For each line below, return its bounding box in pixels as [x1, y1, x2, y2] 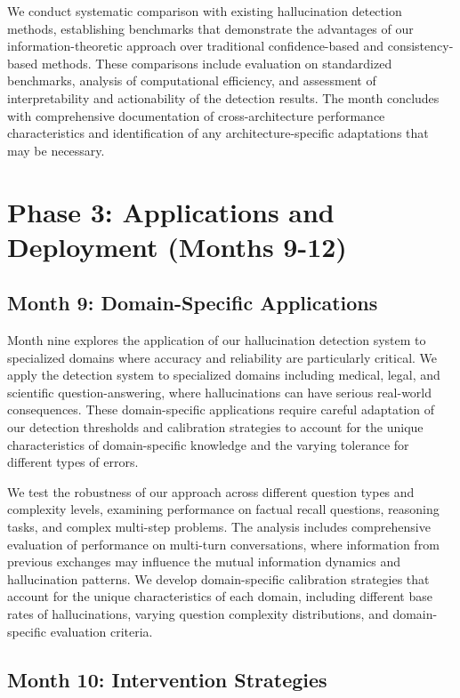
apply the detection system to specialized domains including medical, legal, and [7, 365, 440, 384]
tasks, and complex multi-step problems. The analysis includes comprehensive [7, 517, 431, 536]
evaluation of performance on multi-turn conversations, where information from [7, 534, 440, 553]
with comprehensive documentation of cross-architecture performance [7, 106, 385, 124]
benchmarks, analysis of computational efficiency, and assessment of [7, 71, 376, 90]
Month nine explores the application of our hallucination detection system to [7, 331, 426, 349]
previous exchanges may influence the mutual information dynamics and [7, 552, 401, 571]
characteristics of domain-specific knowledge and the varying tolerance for [7, 435, 409, 453]
